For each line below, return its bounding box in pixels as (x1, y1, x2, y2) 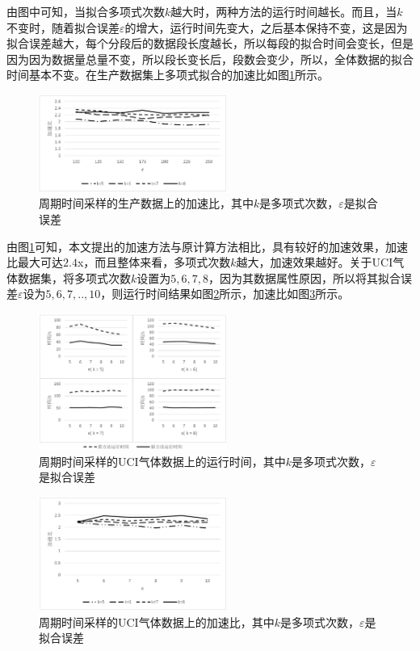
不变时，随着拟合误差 (6, 19, 120, 36)
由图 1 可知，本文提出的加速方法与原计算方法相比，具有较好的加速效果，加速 (6, 237, 408, 254)
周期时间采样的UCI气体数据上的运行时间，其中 (39, 452, 286, 469)
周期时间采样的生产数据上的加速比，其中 (39, 195, 254, 212)
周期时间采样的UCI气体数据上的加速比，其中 (39, 613, 275, 630)
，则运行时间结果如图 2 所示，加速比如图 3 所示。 (100, 285, 350, 302)
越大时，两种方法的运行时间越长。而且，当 (170, 3, 397, 19)
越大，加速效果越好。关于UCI (236, 254, 393, 271)
